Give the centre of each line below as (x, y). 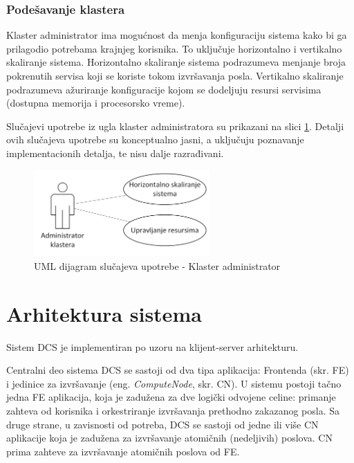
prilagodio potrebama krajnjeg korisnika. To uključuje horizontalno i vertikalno (174, 48)
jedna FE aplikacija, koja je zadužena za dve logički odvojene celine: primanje (171, 397)
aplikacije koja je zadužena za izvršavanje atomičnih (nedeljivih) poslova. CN (169, 438)
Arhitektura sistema (104, 313)
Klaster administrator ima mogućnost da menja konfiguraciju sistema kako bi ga (177, 35)
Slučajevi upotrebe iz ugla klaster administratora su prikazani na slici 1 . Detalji (175, 126)
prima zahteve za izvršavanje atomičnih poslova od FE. (123, 451)
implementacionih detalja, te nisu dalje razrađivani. (115, 153)
